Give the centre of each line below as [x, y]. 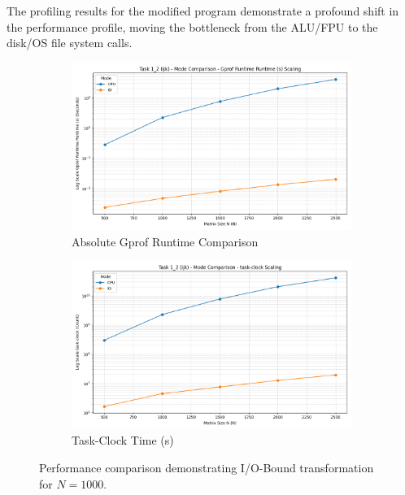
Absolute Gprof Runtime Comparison [165, 241]
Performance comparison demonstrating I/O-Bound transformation [207, 467]
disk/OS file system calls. [70, 43]
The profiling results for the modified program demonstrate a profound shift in [203, 11]
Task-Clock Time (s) [123, 440]
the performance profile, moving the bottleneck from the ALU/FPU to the [192, 26]
